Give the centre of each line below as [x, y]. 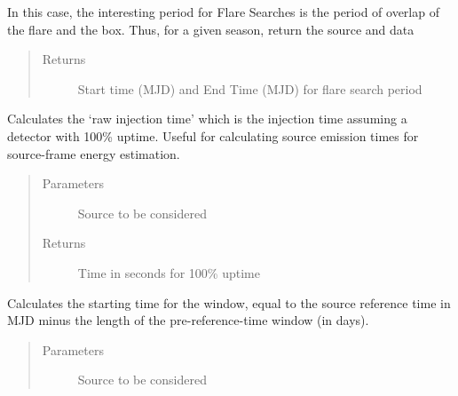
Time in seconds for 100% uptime [169, 272]
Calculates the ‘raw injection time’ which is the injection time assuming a [207, 119]
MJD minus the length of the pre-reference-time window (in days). [188, 320]
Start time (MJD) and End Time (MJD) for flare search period [250, 88]
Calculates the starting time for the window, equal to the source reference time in [229, 302]
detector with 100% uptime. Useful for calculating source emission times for [213, 135]
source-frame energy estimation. [94, 153]
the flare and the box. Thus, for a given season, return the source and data [211, 29]
